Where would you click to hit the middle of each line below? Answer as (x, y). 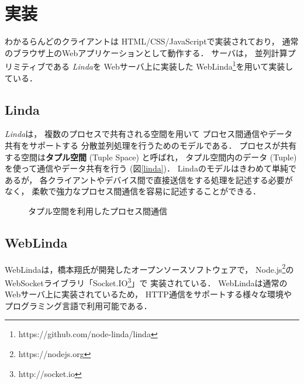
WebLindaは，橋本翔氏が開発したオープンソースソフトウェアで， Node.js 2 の (149, 268)
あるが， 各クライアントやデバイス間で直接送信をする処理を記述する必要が (149, 179)
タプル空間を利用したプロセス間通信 (98, 210)
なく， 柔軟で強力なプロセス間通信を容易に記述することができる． (133, 191)
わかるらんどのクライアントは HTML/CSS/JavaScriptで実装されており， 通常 (152, 41)
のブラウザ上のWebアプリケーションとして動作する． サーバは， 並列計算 (146, 52)
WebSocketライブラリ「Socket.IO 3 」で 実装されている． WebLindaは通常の (146, 282)
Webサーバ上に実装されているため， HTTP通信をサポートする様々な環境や (148, 294)
